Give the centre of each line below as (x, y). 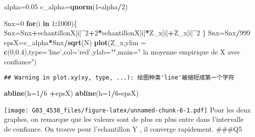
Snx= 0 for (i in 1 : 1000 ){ (41, 23)
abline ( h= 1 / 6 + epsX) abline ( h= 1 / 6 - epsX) (71, 93)
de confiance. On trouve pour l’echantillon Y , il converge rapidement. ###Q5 (123, 129)
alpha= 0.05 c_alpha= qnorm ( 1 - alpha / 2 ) (66, 6)
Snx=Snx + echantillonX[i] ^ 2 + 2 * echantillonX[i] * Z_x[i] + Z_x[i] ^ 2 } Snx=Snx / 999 (127, 33)
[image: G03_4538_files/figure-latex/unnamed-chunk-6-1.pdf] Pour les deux (127, 109)
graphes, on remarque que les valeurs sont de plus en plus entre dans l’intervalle (124, 119)
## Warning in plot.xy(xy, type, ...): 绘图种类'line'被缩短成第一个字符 (119, 77)
